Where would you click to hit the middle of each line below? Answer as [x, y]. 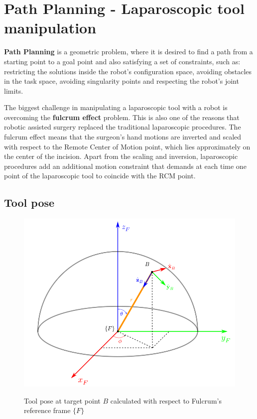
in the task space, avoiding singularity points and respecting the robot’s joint [122, 81]
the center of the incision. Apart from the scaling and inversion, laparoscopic [121, 156]
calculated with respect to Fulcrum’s [166, 400]
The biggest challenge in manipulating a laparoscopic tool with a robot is [116, 107]
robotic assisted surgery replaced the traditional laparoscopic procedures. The [123, 127]
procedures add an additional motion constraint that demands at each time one [125, 166]
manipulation [50, 28]
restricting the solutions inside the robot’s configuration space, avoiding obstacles [128, 71]
